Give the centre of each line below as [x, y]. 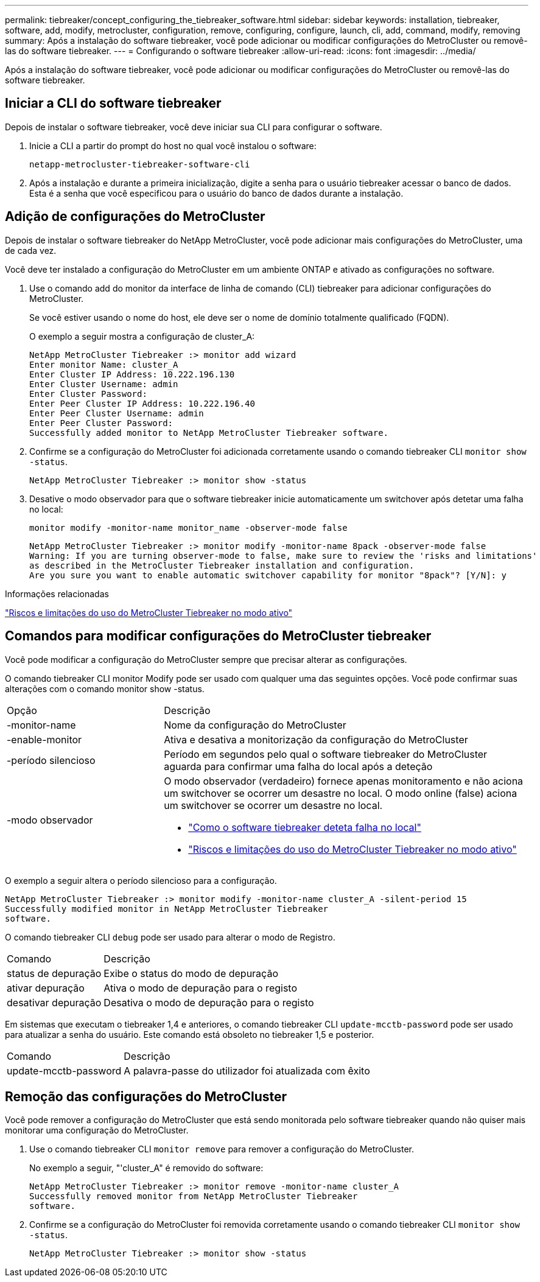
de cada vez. [31, 250]
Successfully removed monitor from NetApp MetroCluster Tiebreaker [194, 1196]
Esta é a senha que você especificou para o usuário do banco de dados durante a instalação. [216, 193]
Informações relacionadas [57, 594]
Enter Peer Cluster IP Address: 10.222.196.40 [142, 403]
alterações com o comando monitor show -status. [105, 688]
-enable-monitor [44, 739]
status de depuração [54, 973]
